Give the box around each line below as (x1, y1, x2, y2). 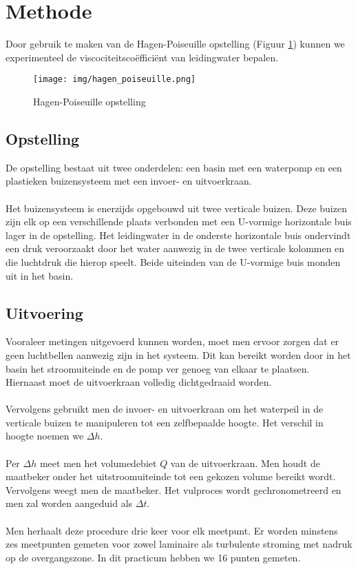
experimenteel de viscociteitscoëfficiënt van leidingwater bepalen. (6, 50, 279, 64)
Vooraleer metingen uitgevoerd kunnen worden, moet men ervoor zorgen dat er (6, 334, 339, 349)
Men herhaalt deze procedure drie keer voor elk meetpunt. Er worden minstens (6, 523, 338, 537)
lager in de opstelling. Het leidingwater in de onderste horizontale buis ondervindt (6, 227, 351, 242)
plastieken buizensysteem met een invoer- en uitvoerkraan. (6, 174, 252, 188)
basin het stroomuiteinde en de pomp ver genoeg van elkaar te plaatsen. (6, 361, 310, 375)
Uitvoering (6, 302, 83, 323)
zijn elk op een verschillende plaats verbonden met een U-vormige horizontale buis (6, 214, 352, 229)
